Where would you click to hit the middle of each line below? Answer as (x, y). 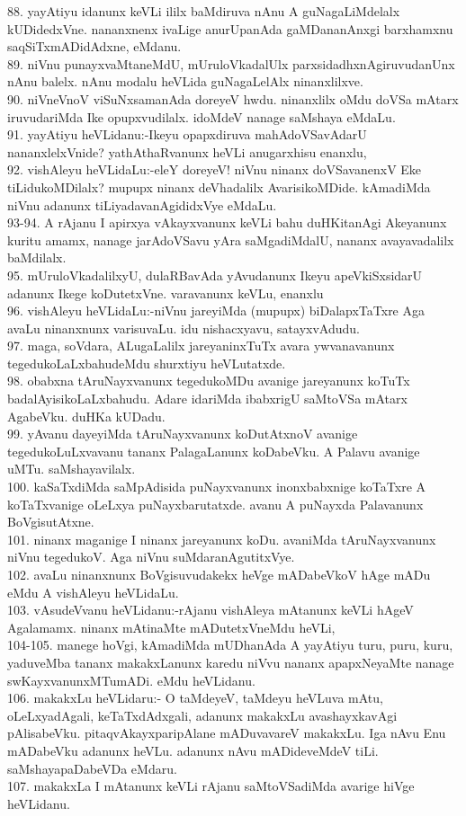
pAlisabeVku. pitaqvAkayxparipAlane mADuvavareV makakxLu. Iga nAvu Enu (227, 733)
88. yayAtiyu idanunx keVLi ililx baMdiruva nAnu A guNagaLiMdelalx (204, 11)
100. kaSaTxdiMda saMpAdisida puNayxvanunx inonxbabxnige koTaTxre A (217, 487)
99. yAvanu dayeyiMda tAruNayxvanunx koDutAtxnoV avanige (183, 434)
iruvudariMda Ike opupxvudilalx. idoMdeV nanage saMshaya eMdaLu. (202, 116)
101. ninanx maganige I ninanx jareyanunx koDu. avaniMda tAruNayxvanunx (222, 539)
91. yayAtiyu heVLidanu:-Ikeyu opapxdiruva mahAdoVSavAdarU (187, 134)
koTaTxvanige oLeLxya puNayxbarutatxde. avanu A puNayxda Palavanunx (215, 504)
